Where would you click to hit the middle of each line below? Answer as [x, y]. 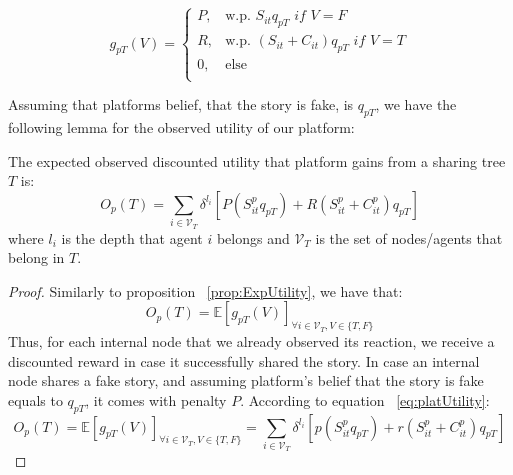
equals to [35, 399]
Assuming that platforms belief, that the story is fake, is [181, 104]
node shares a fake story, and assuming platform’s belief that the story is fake [246, 380]
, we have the [416, 104]
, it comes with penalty [156, 399]
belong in [36, 257]
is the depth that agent [132, 237]
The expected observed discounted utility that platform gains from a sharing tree [257, 160]
